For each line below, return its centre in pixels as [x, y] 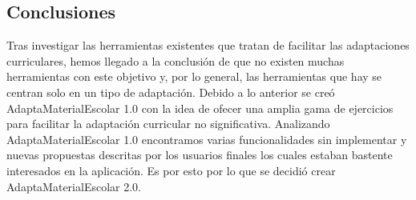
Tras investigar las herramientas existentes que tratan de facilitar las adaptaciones [208, 45]
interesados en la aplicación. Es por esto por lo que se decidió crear [171, 170]
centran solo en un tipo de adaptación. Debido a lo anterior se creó [171, 92]
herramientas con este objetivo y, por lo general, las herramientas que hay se [194, 76]
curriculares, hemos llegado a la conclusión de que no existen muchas [176, 60]
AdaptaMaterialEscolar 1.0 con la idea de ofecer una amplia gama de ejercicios [200, 108]
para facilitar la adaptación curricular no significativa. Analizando [168, 124]
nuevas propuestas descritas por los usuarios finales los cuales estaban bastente [200, 155]
